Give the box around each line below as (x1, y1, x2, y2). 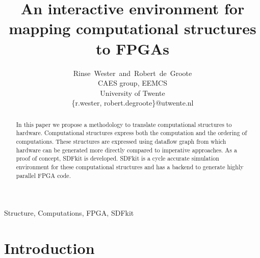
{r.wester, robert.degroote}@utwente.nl (71, 97, 194, 108)
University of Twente (100, 87, 165, 98)
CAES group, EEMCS (98, 78, 167, 88)
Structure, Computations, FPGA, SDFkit (4, 208, 134, 218)
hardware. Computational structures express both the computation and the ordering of (16, 128, 247, 137)
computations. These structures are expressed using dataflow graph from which (16, 137, 226, 145)
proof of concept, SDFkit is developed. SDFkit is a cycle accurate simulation (16, 154, 219, 163)
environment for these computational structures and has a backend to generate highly (16, 162, 244, 171)
